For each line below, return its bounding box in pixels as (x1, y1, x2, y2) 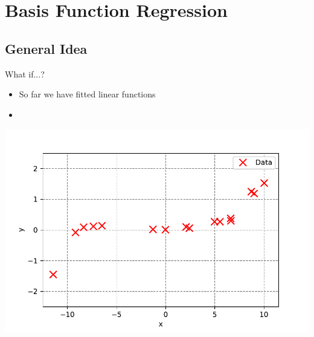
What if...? (5, 67, 45, 80)
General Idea (5, 39, 88, 57)
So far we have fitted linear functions (19, 88, 156, 100)
